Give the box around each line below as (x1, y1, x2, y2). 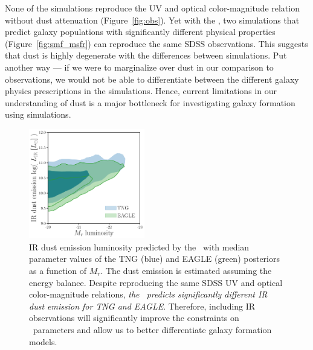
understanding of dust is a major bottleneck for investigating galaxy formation (5, 96, 295, 109)
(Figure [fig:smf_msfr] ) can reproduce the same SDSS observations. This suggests (5, 37, 308, 49)
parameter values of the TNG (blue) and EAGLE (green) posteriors (29, 252, 280, 265)
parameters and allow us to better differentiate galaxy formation (33, 323, 272, 336)
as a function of (29, 264, 86, 276)
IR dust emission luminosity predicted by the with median (29, 240, 250, 253)
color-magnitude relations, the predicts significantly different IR (29, 288, 268, 301)
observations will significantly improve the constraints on (29, 311, 239, 324)
